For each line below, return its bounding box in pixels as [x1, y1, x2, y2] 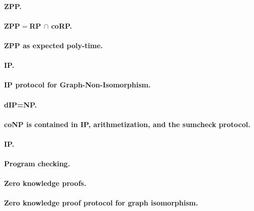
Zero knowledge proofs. [4, 178, 87, 188]
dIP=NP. [4, 99, 37, 110]
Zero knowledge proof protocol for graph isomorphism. [4, 197, 198, 208]
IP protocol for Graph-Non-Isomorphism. [4, 79, 151, 90]
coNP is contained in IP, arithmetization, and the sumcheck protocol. [4, 119, 250, 129]
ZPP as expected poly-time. [4, 40, 103, 50]
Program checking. [4, 158, 70, 169]
